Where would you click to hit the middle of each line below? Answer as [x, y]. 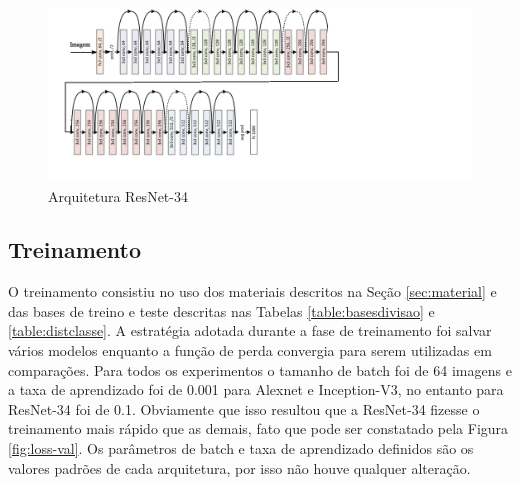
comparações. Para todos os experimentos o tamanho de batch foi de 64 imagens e [260, 369]
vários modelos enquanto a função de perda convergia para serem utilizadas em [250, 350]
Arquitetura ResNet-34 [118, 195]
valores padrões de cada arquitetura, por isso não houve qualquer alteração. [239, 467]
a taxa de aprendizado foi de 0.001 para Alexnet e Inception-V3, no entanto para [256, 389]
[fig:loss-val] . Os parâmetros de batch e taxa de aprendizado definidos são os [241, 448]
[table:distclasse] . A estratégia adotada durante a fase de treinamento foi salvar [250, 330]
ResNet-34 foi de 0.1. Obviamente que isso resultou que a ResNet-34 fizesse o [244, 408]
